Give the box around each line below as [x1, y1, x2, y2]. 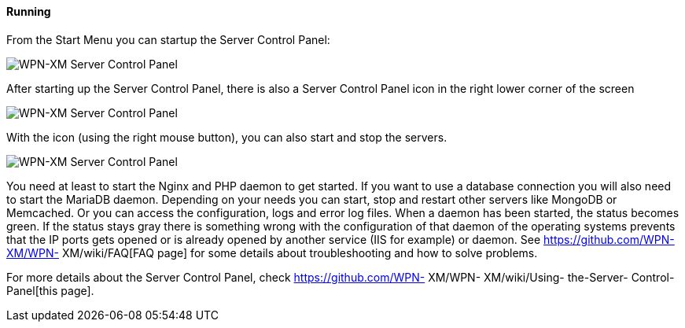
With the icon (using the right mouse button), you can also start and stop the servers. [6, 130, 447, 144]
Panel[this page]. [6, 283, 94, 297]
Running [6, 5, 51, 18]
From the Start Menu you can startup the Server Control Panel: [6, 32, 330, 46]
